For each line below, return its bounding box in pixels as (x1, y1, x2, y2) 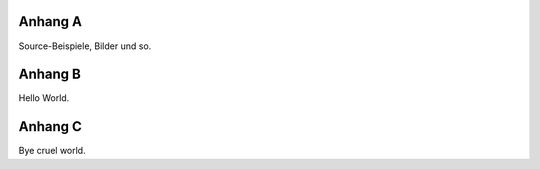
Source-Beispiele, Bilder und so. (18, 40, 152, 52)
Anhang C (18, 118, 82, 135)
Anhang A (18, 13, 83, 30)
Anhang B (18, 66, 82, 83)
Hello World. (18, 92, 70, 104)
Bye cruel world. (18, 145, 86, 157)
